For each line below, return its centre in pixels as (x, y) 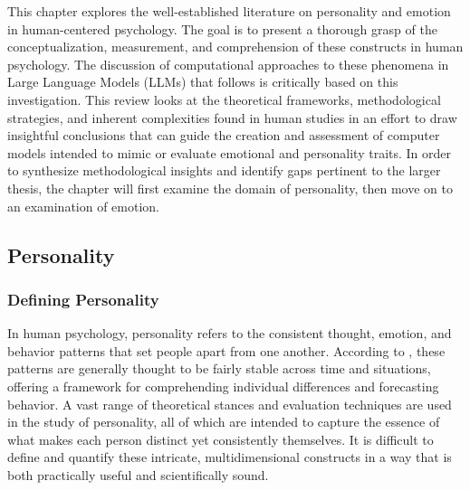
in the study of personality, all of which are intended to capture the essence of (224, 422)
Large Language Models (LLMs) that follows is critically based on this (203, 82)
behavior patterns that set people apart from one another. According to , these (226, 350)
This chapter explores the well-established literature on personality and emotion (229, 11)
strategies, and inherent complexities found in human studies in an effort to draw (232, 117)
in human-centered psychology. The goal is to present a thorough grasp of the (222, 28)
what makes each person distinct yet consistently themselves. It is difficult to (221, 439)
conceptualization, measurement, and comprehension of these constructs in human (235, 47)
